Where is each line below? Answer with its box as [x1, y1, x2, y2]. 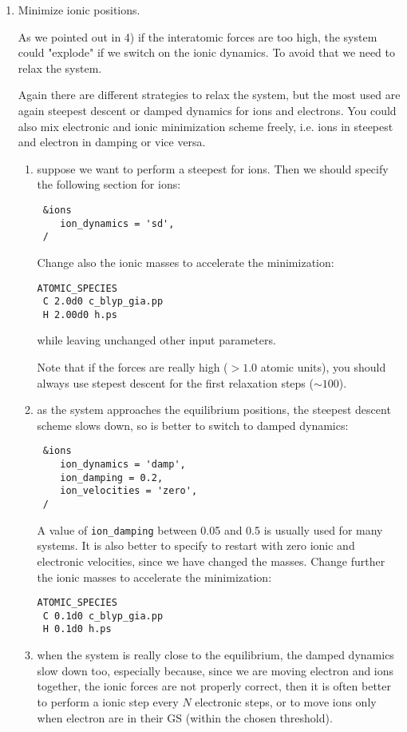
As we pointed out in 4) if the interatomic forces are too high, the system [18, 28, 377, 45]
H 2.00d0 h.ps [42, 308, 117, 320]
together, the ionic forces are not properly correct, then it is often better [37, 678, 391, 694]
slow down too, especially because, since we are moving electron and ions [37, 662, 394, 678]
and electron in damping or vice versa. [18, 133, 206, 150]
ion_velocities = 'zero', [60, 485, 198, 497]
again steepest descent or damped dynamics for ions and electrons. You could [18, 101, 397, 118]
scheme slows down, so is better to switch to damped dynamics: [37, 416, 349, 433]
